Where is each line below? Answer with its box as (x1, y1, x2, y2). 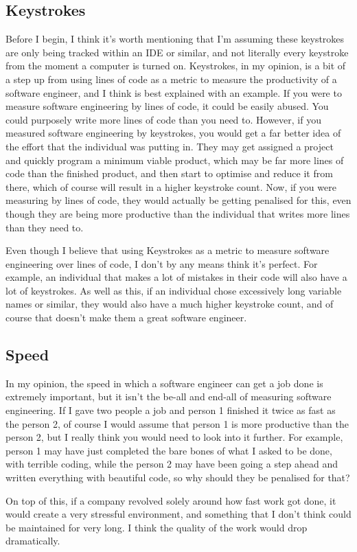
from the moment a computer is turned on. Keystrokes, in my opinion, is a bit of (5, 58, 346, 73)
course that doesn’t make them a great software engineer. (5, 310, 247, 325)
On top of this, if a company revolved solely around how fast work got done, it (5, 493, 336, 507)
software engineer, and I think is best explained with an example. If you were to (5, 85, 342, 100)
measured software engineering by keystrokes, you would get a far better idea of (5, 126, 341, 140)
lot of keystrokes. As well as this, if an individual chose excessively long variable (5, 283, 342, 297)
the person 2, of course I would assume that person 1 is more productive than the (5, 416, 349, 430)
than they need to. (5, 220, 84, 234)
